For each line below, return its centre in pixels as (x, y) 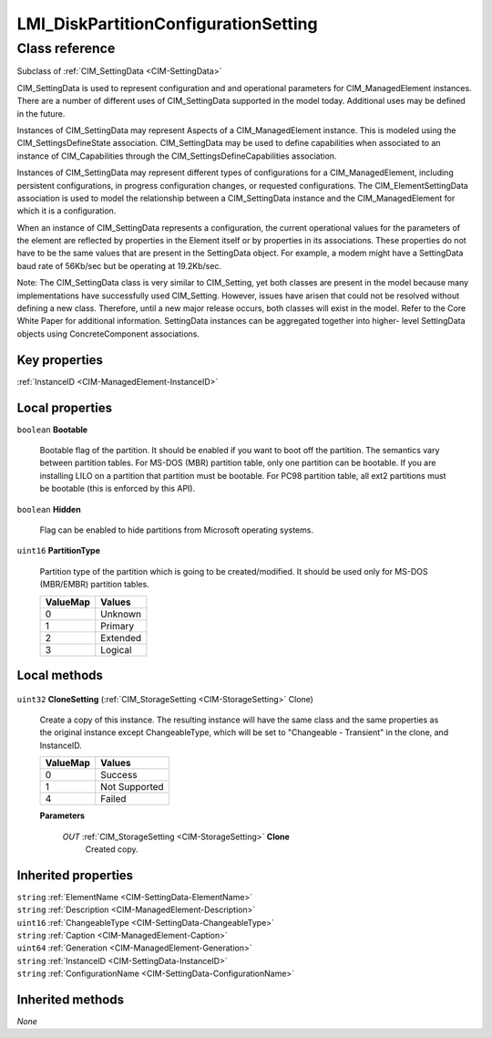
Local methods (60, 675)
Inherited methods (71, 999)
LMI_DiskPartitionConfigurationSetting (167, 24)
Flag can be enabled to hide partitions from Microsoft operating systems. (177, 530)
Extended (121, 638)
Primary (118, 626)
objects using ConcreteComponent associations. (108, 334)
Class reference (66, 48)
